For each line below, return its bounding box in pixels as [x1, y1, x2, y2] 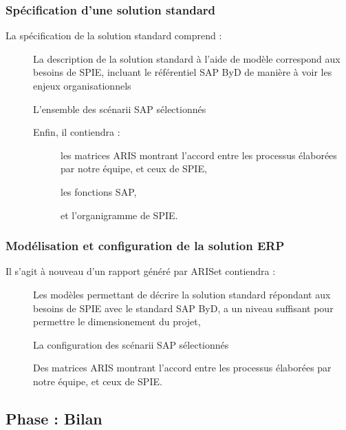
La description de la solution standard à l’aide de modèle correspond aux [33, 51, 340, 65]
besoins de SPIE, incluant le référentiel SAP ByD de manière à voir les [33, 65, 332, 79]
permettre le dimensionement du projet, [33, 314, 201, 329]
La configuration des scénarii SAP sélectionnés [33, 337, 229, 351]
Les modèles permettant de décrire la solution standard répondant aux [33, 287, 331, 301]
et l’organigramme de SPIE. [61, 207, 178, 222]
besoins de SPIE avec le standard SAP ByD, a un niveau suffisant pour [33, 300, 334, 315]
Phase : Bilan [6, 407, 102, 429]
